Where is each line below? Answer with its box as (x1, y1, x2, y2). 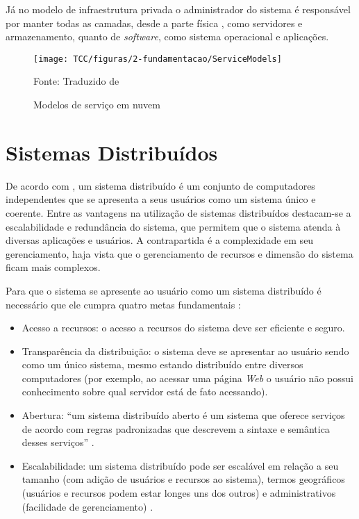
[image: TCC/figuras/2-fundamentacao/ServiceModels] (33, 53, 282, 64)
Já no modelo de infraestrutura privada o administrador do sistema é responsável (6, 2, 351, 16)
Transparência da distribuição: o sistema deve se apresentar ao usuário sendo (22, 343, 349, 358)
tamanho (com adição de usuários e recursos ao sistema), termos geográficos (22, 472, 345, 486)
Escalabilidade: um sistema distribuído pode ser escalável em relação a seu (22, 458, 339, 472)
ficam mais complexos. (6, 260, 101, 274)
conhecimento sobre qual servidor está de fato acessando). (22, 384, 268, 399)
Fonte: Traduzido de (33, 74, 119, 88)
